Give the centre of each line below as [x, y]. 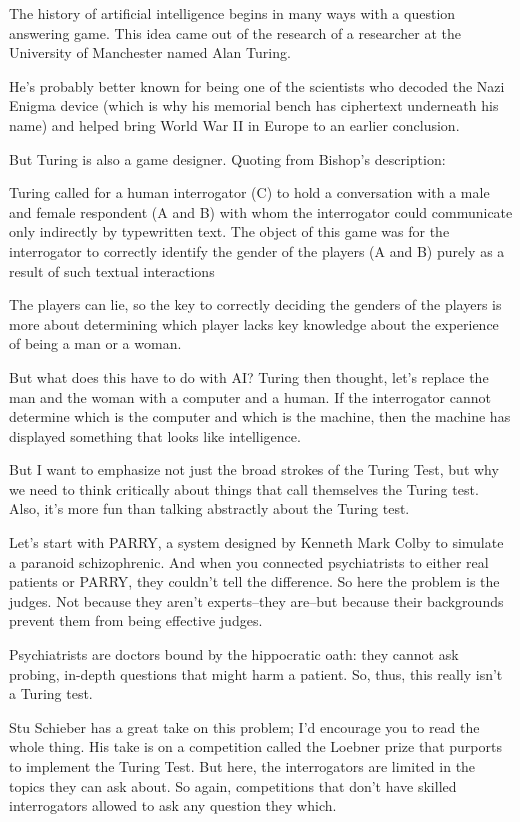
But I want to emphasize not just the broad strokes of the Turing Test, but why [254, 469]
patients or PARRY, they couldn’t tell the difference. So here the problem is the [254, 581]
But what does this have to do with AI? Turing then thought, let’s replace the [249, 376]
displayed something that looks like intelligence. [155, 435]
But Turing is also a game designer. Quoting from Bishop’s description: [227, 158]
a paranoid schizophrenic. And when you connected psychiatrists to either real [249, 561]
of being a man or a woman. [95, 343]
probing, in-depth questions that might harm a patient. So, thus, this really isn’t [256, 673]
